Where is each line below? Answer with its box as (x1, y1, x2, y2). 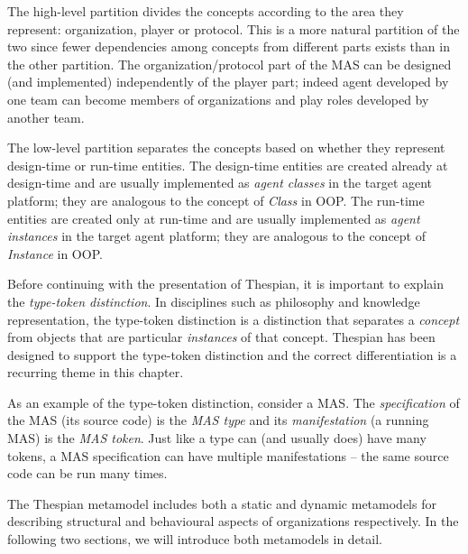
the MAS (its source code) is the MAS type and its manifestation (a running (7, 411, 429, 429)
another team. (7, 107, 85, 126)
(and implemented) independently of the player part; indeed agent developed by (7, 72, 449, 91)
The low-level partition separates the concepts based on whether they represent (7, 138, 445, 157)
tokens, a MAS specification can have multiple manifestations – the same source (7, 446, 449, 465)
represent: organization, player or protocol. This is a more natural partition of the (7, 19, 460, 38)
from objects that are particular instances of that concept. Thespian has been (7, 328, 436, 346)
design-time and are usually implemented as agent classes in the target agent (7, 173, 433, 192)
